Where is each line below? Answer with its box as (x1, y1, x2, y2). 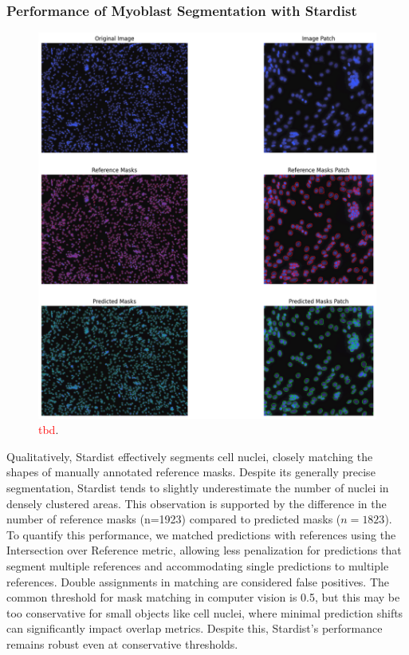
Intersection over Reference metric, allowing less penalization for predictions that (6, 542, 402, 558)
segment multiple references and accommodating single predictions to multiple (6, 558, 389, 574)
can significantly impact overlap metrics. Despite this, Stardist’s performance (6, 620, 383, 637)
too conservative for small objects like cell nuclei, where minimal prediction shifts (6, 604, 403, 621)
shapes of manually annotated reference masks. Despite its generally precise (6, 464, 376, 480)
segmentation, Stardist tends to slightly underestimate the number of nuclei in (6, 479, 389, 496)
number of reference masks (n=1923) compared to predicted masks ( (6, 511, 341, 527)
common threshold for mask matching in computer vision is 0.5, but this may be (6, 589, 400, 606)
